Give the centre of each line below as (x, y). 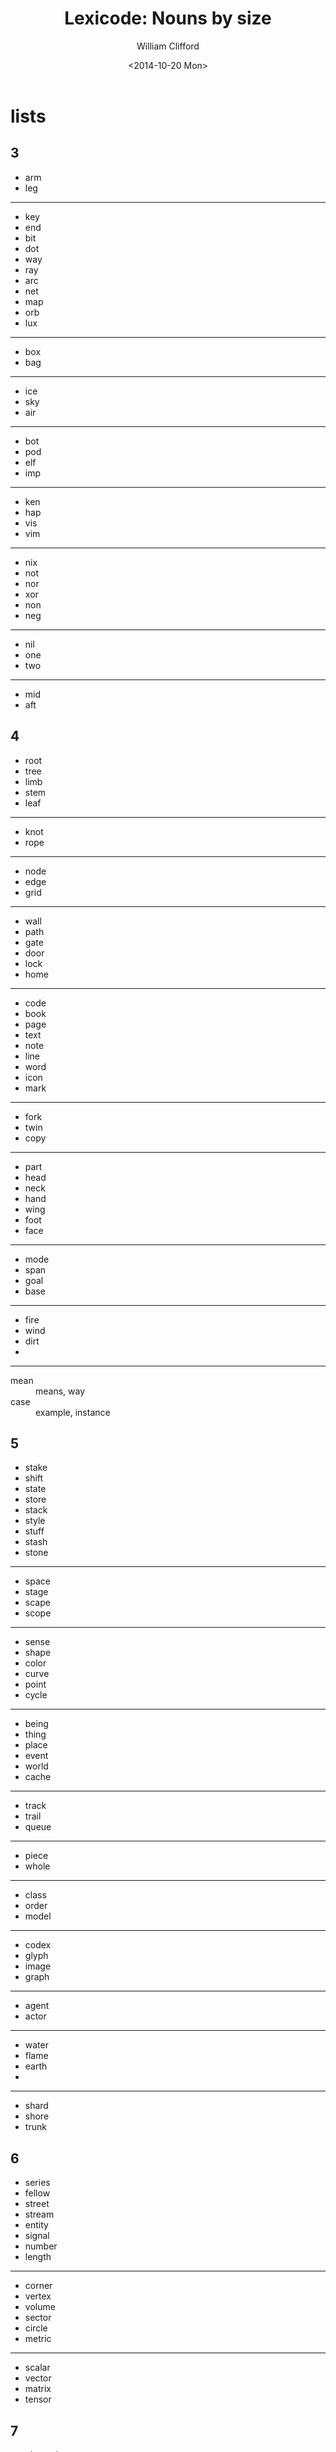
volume (40, 2307)
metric (38, 2339)
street (37, 2204)
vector (38, 2378)
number (41, 2246)
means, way (60, 1391)
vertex (38, 2296)
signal (37, 2236)
